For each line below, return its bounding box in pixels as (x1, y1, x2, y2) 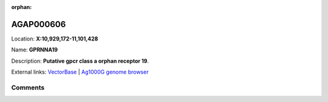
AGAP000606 (11, 19, 66, 30)
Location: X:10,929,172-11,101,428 (11, 35, 98, 42)
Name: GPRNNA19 (11, 46, 58, 54)
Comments (11, 83, 45, 92)
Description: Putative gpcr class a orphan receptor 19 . (11, 57, 149, 65)
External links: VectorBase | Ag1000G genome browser (11, 68, 149, 75)
